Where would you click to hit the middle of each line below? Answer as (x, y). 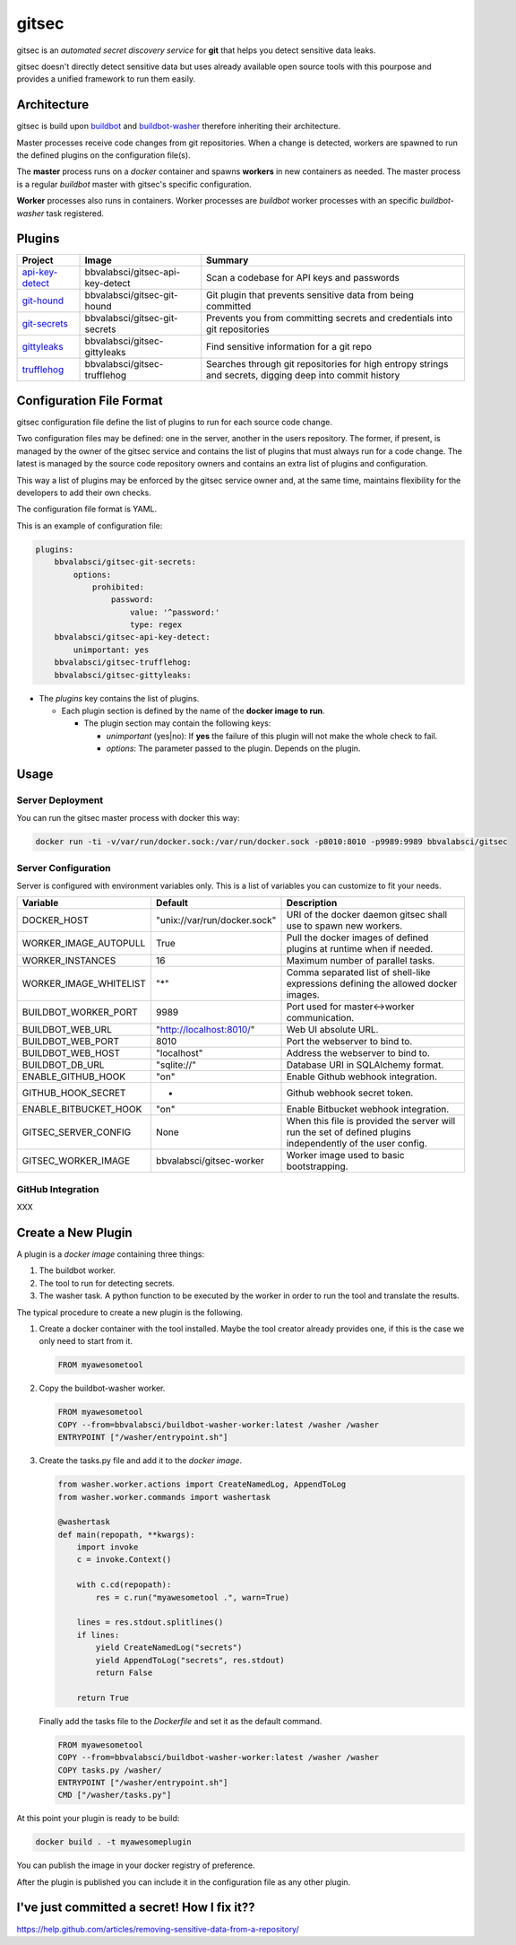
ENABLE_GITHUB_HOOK (74, 1077)
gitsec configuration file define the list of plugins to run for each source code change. (175, 422)
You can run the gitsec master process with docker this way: (129, 818)
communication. (320, 1018)
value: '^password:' (175, 612)
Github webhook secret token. (350, 1093)
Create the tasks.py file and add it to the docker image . (140, 1461)
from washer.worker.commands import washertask (164, 1497)
